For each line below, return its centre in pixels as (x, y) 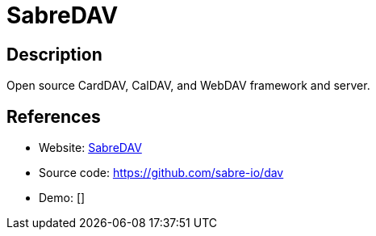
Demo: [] (62, 198)
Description (54, 54)
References (54, 116)
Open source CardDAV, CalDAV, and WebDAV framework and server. (188, 86)
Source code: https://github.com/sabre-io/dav (161, 173)
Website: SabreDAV (90, 148)
